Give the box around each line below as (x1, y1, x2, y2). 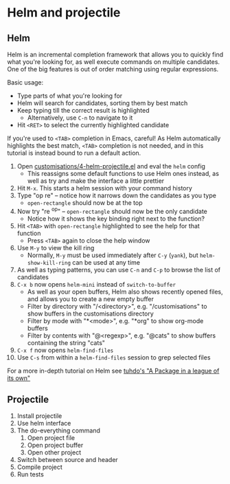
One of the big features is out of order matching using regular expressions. (7, 65, 219, 73)
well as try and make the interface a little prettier (27, 177, 165, 185)
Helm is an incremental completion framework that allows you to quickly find (7, 50, 224, 58)
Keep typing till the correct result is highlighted (16, 107, 150, 114)
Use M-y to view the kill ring (16, 243, 95, 252)
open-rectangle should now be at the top (27, 199, 143, 207)
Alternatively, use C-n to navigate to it (27, 113, 133, 122)
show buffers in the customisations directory (27, 309, 154, 318)
